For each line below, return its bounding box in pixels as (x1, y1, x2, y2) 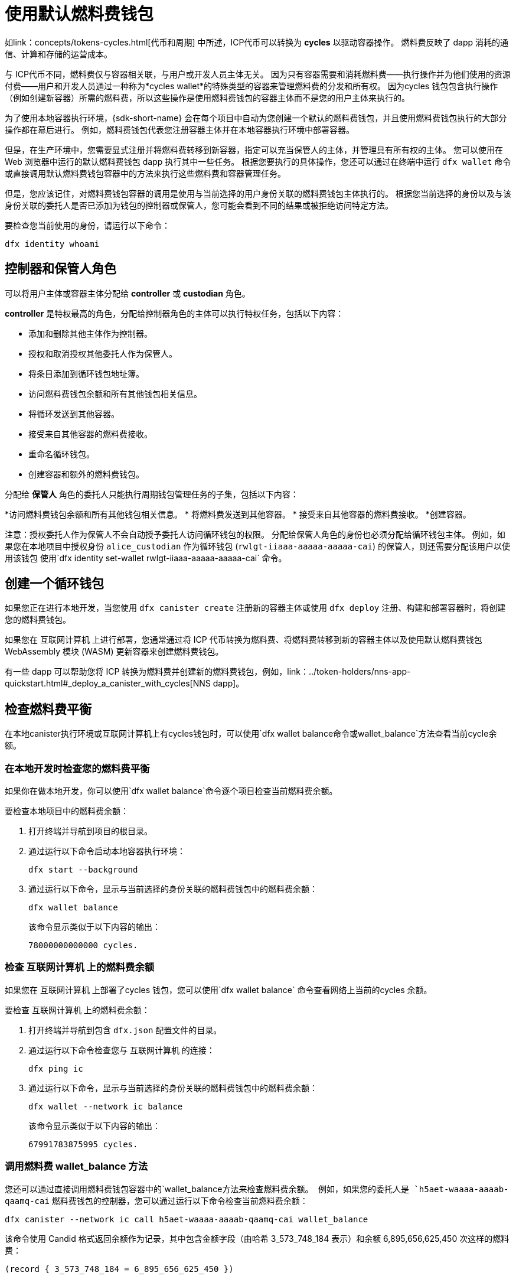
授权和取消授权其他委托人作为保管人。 (28, 348, 177, 359)
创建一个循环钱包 (5, 576, 104, 591)
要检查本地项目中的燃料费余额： (5, 806, 129, 816)
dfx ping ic (28, 1063, 83, 1073)
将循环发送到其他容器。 (28, 408, 119, 419)
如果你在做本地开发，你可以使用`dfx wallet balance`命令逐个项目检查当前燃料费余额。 (5, 786, 338, 796)
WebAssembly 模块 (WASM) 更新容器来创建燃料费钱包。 (5, 646, 224, 657)
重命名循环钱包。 (28, 448, 94, 459)
